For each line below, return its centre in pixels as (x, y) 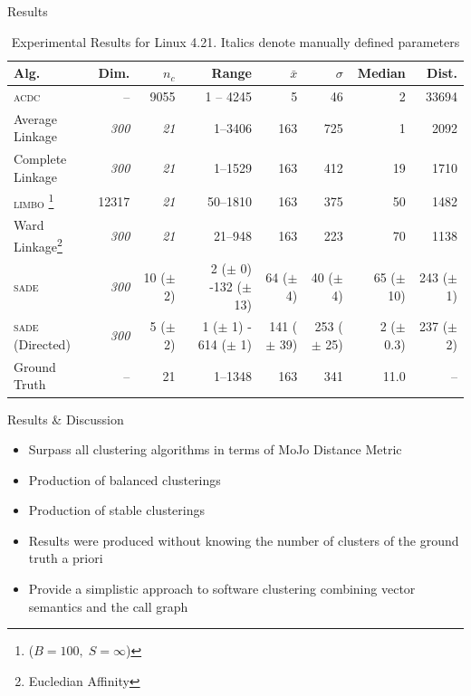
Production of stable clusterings (116, 510)
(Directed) (42, 343)
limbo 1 (34, 201)
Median (381, 73)
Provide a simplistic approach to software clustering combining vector (222, 589)
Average (35, 118)
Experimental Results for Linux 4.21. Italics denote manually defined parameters (235, 41)
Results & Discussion (66, 419)
